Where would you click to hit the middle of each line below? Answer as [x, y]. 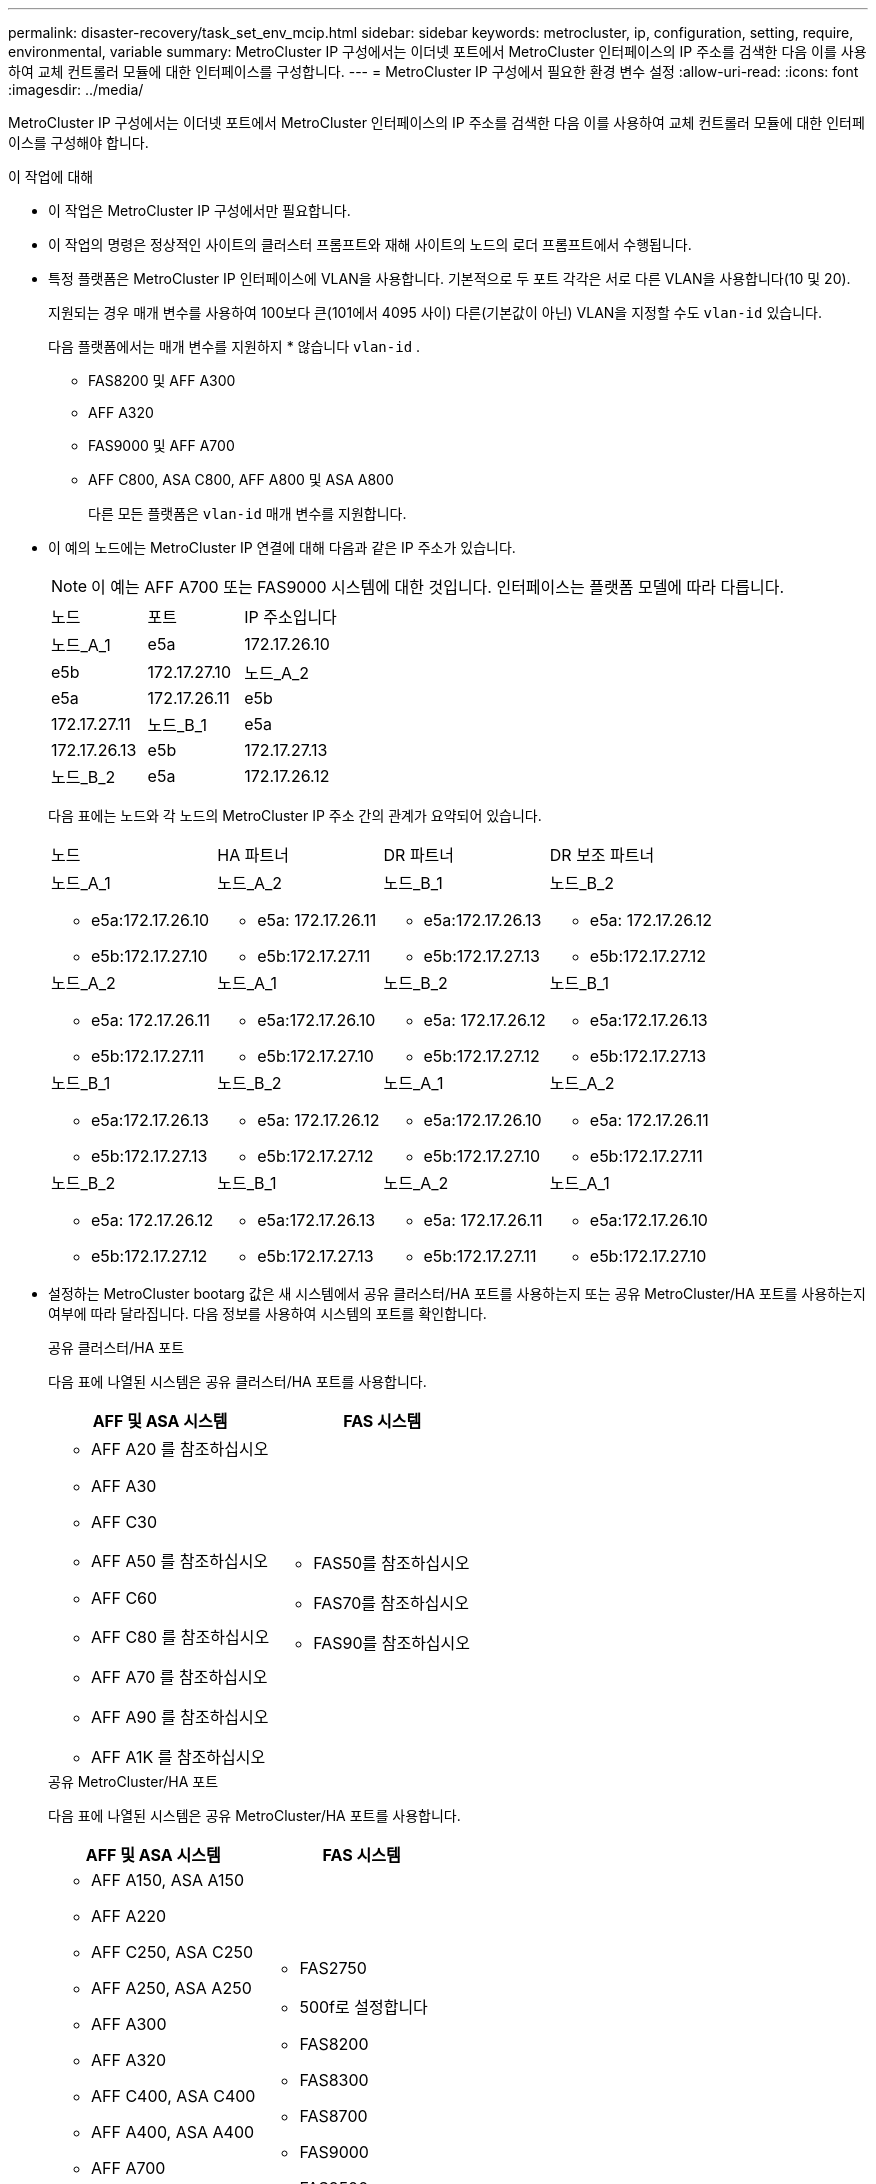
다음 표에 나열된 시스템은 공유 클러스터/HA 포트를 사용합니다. [237, 1381]
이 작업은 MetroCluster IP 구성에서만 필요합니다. [199, 210]
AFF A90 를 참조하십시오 [180, 1717]
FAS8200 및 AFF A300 [162, 380]
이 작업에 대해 [51, 176]
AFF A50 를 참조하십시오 [180, 1561]
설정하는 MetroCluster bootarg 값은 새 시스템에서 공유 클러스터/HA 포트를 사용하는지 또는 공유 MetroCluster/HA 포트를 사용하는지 [457, 1293]
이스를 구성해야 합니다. [78, 142]
